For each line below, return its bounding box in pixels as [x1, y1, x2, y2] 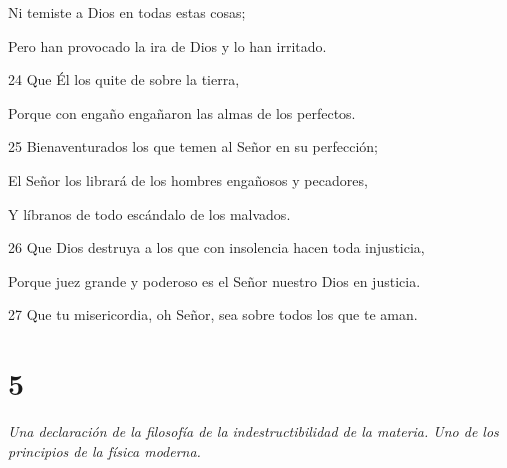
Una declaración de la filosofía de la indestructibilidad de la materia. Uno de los [8, 421, 499, 442]
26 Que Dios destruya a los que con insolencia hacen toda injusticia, [8, 237, 425, 258]
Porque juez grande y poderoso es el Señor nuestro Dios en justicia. [8, 270, 421, 291]
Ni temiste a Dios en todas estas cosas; [8, 2, 246, 22]
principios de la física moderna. [8, 440, 201, 461]
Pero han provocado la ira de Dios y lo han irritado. [8, 35, 327, 56]
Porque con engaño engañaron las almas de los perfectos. [8, 102, 356, 123]
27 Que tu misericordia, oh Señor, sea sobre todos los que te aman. [8, 304, 418, 325]
